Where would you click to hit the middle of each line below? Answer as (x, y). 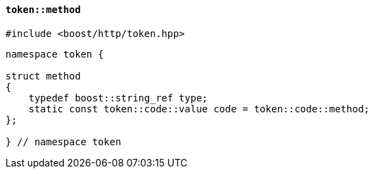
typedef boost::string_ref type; (118, 98)
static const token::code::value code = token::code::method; (199, 109)
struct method (43, 76)
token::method (43, 10)
